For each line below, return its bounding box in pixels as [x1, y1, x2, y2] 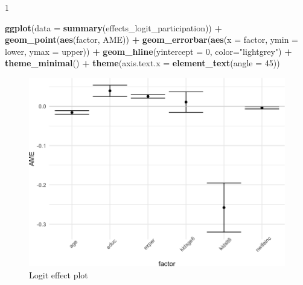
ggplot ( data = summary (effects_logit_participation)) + [5, 21, 223, 34]
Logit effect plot [29, 268, 88, 281]
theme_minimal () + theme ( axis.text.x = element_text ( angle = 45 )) [5, 57, 280, 69]
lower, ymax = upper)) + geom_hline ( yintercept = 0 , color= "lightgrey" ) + [5, 45, 292, 57]
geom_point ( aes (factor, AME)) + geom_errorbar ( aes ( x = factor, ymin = [5, 33, 299, 46]
